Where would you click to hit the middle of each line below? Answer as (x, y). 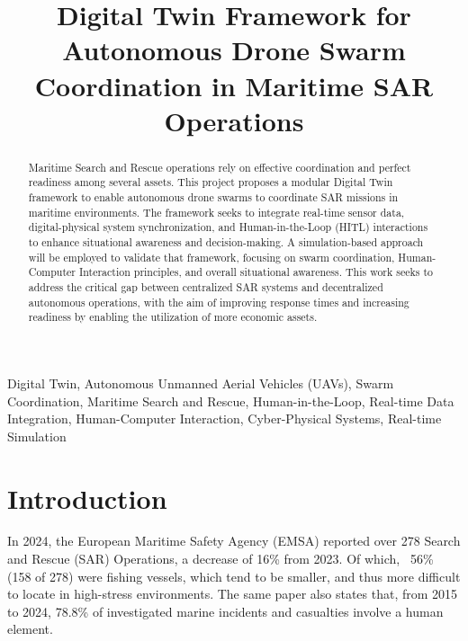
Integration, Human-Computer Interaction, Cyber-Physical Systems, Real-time (225, 418)
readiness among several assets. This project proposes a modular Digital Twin (211, 182)
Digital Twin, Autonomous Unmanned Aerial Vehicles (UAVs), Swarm (201, 383)
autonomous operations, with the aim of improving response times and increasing (219, 302)
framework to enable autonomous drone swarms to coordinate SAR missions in (213, 197)
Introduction (87, 498)
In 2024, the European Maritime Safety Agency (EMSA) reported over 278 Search (234, 541)
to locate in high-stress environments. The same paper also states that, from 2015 (233, 594)
